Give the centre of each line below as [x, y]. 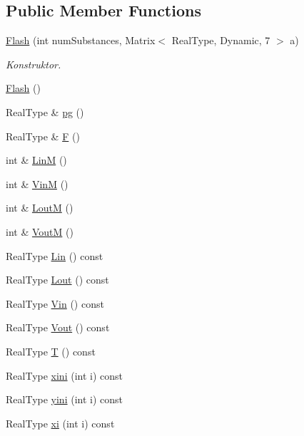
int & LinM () [36, 160]
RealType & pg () [45, 111]
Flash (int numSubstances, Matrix [81, 40]
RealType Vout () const [58, 327]
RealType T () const [51, 351]
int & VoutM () [40, 231]
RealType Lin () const [55, 255]
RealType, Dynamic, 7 [221, 40]
